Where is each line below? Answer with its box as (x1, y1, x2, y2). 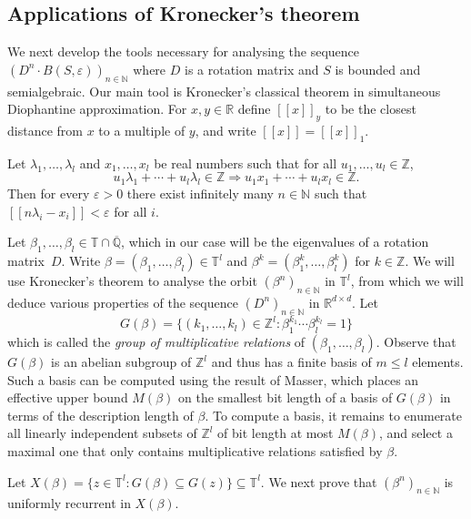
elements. (412, 352, 464, 371)
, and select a (379, 423, 453, 443)
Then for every (7, 184, 90, 203)
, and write (195, 120, 256, 139)
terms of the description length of (7, 405, 194, 424)
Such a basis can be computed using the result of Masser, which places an (7, 370, 419, 389)
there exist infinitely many (126, 184, 274, 203)
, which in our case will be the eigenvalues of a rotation (121, 232, 429, 251)
